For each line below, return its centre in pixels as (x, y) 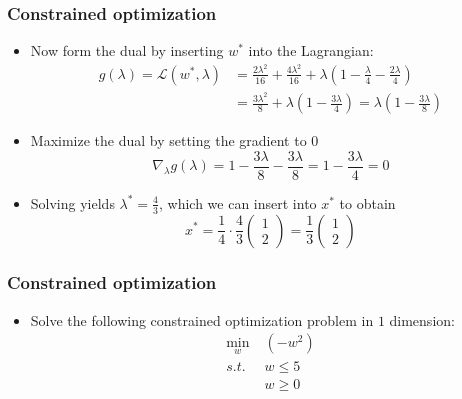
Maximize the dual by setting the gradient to (168, 140)
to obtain (367, 202)
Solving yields (72, 202)
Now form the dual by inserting (127, 50)
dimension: (422, 319)
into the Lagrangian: (311, 50)
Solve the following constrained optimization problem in (202, 319)
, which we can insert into (237, 202)
